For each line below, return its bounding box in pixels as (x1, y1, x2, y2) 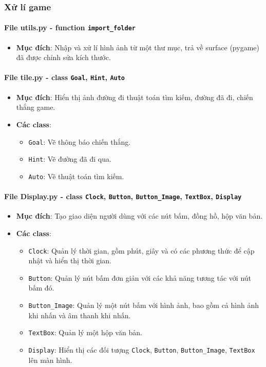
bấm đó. (28, 282, 54, 293)
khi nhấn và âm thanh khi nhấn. (28, 310, 131, 320)
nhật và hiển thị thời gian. (28, 255, 112, 266)
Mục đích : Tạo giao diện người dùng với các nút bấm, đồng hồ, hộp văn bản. (16, 210, 263, 221)
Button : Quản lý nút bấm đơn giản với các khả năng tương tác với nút (28, 272, 252, 283)
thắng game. (16, 102, 55, 112)
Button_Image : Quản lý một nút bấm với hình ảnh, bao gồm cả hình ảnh (28, 300, 259, 311)
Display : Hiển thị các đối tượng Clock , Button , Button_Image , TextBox (28, 344, 255, 355)
